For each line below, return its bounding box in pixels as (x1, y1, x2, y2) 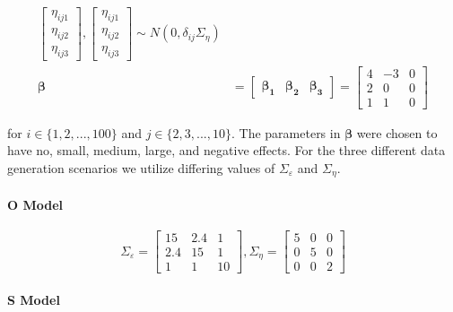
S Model (7, 290, 60, 308)
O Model (7, 195, 64, 213)
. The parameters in (231, 123, 341, 142)
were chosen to (356, 123, 438, 142)
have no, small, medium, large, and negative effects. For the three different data (7, 141, 446, 160)
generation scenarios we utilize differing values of (7, 158, 275, 177)
